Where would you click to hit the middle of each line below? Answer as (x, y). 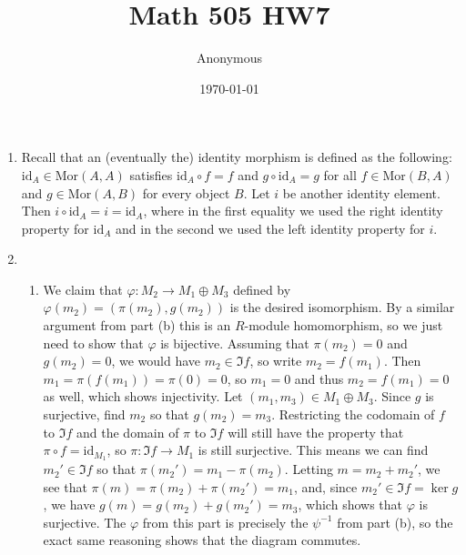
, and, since (325, 486)
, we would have (156, 361)
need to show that (93, 343)
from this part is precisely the (225, 522)
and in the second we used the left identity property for (270, 228)
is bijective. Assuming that (235, 343)
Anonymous (229, 58)
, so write (276, 361)
